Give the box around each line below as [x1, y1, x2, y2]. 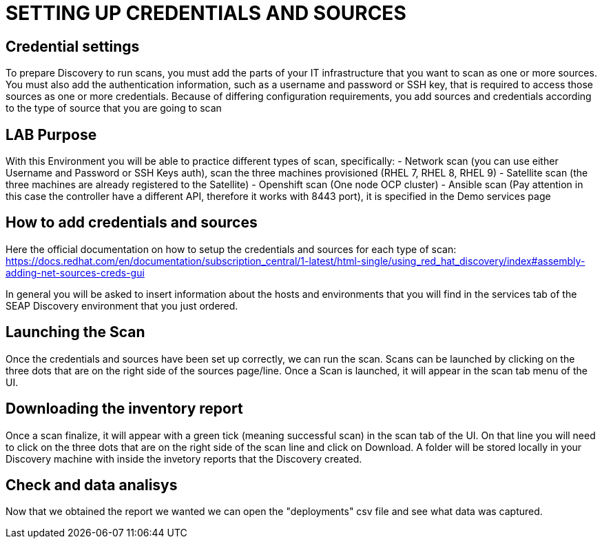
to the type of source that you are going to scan [6, 102, 222, 114]
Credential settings [6, 37, 140, 55]
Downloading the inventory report [6, 400, 243, 418]
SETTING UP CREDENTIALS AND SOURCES [6, 1, 406, 25]
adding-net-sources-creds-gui [6, 266, 145, 279]
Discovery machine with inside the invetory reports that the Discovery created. [6, 452, 362, 465]
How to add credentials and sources [6, 214, 258, 232]
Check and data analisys [6, 476, 178, 494]
